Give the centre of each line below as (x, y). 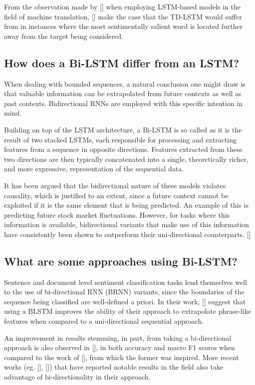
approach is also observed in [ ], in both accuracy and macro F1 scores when (120, 347)
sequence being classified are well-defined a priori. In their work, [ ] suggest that (125, 301)
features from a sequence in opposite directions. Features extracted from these (123, 149)
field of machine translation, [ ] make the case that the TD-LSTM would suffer (123, 16)
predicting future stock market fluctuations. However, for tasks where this (117, 214)
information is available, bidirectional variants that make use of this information (127, 224)
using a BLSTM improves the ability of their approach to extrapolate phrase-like (128, 311)
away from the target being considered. (64, 36)
